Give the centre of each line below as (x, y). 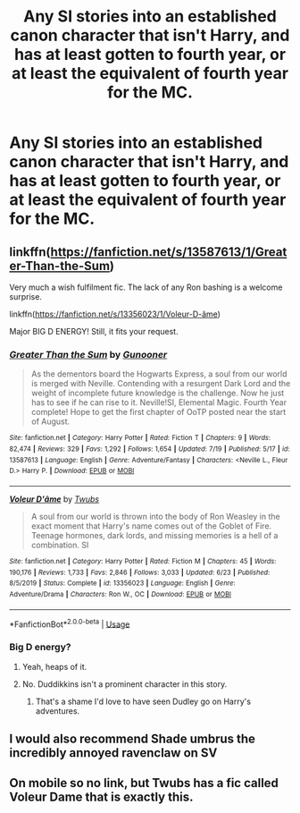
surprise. (26, 296)
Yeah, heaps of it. (54, 666)
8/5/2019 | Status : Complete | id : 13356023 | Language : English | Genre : (122, 583)
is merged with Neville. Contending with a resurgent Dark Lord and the (161, 384)
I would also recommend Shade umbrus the (133, 738)
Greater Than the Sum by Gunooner (88, 354)
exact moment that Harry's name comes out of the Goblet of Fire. (151, 526)
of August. (50, 421)
